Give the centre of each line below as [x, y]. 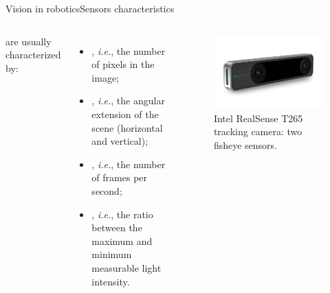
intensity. [111, 281]
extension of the [125, 114]
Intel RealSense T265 [258, 118]
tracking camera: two [258, 131]
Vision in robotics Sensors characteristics [90, 8]
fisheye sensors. [245, 144]
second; [107, 190]
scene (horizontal [127, 127]
